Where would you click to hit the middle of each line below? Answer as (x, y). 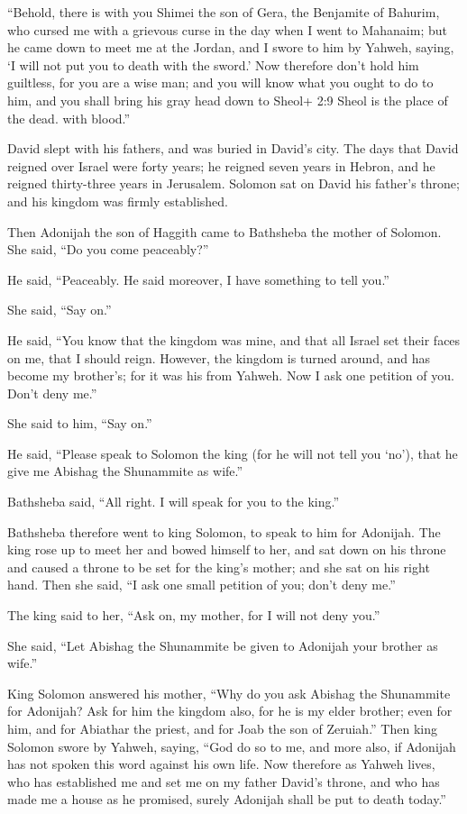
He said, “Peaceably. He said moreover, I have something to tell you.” (198, 279)
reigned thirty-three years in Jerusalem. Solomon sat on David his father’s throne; (233, 183)
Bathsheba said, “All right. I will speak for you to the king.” (174, 502)
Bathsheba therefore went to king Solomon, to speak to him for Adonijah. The (224, 531)
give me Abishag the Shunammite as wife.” (125, 471)
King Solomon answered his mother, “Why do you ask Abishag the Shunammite (229, 693)
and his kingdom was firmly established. (118, 201)
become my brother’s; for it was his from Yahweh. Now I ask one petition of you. (231, 375)
